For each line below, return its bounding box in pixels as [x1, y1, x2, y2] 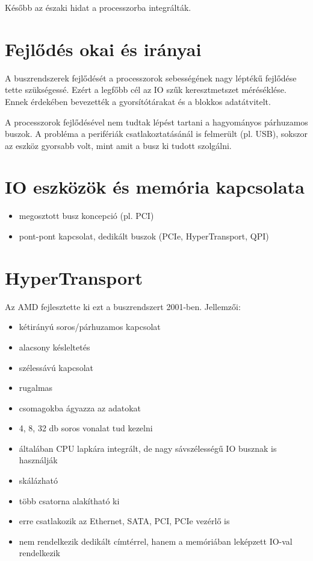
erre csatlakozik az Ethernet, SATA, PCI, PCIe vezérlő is [19, 515, 230, 527]
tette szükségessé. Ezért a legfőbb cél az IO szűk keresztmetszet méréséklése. [5, 83, 287, 96]
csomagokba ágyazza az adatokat [19, 401, 141, 414]
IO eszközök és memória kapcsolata [5, 174, 305, 199]
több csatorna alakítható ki [19, 494, 120, 507]
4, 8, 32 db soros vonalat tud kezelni [19, 422, 153, 434]
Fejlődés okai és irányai [5, 36, 202, 61]
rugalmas [19, 381, 53, 394]
